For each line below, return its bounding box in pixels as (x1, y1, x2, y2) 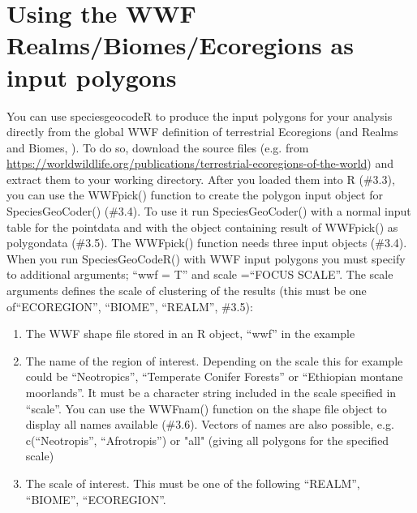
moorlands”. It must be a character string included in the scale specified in (25, 384, 397, 400)
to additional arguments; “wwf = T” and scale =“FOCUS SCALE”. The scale (6, 266, 393, 283)
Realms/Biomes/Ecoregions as (6, 28, 354, 62)
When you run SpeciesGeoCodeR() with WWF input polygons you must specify (6, 250, 406, 267)
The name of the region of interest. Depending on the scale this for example (25, 352, 403, 369)
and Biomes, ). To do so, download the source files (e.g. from (6, 139, 309, 156)
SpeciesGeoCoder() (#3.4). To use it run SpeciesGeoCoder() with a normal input (6, 203, 411, 220)
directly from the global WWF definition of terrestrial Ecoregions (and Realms (6, 123, 398, 140)
